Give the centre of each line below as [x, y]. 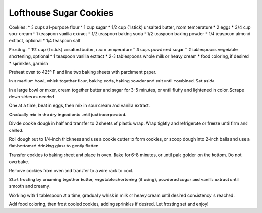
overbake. [19, 162]
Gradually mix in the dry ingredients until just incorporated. [68, 115]
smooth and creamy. [30, 186]
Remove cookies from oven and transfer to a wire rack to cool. [71, 170]
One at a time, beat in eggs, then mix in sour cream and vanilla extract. [80, 106]
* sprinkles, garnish [28, 63]
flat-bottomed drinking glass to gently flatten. [54, 146]
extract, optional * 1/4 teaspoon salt [45, 41]
